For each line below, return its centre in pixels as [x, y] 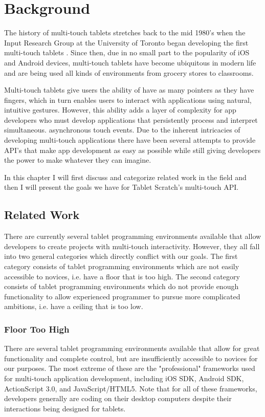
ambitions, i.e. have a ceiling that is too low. [74, 306]
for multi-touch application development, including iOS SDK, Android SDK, [124, 378]
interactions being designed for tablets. [65, 408]
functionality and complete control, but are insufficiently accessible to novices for [131, 358]
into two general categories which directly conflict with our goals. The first [121, 256]
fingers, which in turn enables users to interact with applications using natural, [128, 100]
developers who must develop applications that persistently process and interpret [131, 119]
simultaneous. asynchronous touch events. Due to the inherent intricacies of [122, 130]
